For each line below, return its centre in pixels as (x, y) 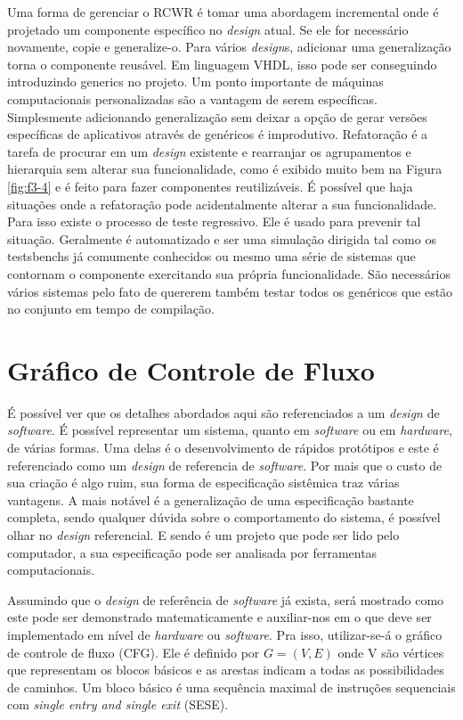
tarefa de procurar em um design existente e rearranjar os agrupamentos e (209, 151)
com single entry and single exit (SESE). (118, 704)
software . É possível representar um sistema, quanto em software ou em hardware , (230, 430)
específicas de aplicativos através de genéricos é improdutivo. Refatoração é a (218, 134)
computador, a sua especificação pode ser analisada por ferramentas (192, 552)
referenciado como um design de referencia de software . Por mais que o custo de (225, 465)
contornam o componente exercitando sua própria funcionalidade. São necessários (229, 273)
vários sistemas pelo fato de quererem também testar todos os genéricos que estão (230, 291)
